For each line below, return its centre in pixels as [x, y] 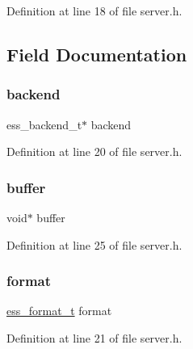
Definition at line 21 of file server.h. [94, 338]
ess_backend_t [44, 124]
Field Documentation [97, 54]
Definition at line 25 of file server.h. [94, 244]
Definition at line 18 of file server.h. [94, 11]
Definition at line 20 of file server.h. [94, 151]
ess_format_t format [59, 311]
